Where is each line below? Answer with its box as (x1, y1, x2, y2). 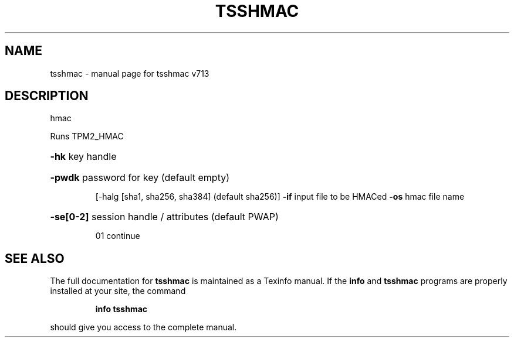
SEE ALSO (5, 251, 65, 266)
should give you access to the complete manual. (50, 322, 237, 333)
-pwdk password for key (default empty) (50, 172, 230, 184)
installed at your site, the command (50, 286, 186, 296)
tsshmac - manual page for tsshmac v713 (50, 68, 209, 78)
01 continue (95, 231, 140, 241)
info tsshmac (95, 304, 148, 314)
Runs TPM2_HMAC (50, 131, 124, 142)
